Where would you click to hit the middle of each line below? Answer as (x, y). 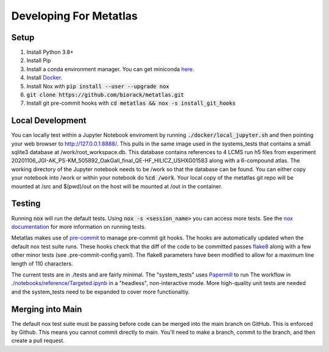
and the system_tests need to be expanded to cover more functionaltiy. (101, 292)
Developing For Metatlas (75, 16)
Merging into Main (47, 309)
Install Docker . (44, 78)
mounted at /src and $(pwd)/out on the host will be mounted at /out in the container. (117, 186)
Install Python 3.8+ (50, 52)
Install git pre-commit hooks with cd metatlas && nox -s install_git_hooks (131, 103)
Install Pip (39, 60)
